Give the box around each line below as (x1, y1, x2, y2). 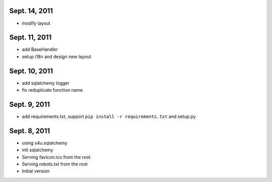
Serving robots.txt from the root (22, 161, 88, 167)
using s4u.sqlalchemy (22, 140, 67, 146)
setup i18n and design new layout (22, 53, 92, 59)
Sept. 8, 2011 (9, 127, 50, 135)
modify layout (22, 20, 50, 26)
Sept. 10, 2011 (9, 67, 53, 75)
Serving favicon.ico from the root (22, 154, 91, 160)
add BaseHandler (22, 46, 58, 52)
